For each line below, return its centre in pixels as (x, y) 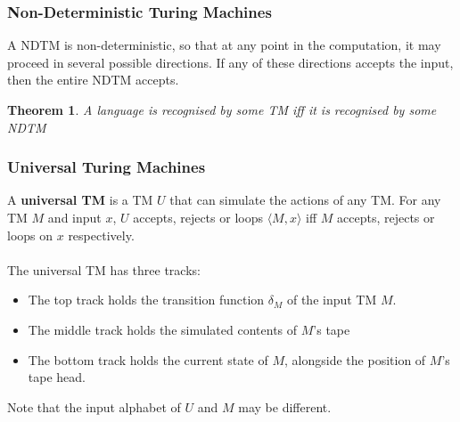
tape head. (57, 377)
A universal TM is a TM (80, 200)
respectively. (101, 235)
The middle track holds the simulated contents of (163, 329)
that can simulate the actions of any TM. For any (305, 200)
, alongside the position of (355, 359)
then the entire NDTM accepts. (93, 80)
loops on (30, 235)
